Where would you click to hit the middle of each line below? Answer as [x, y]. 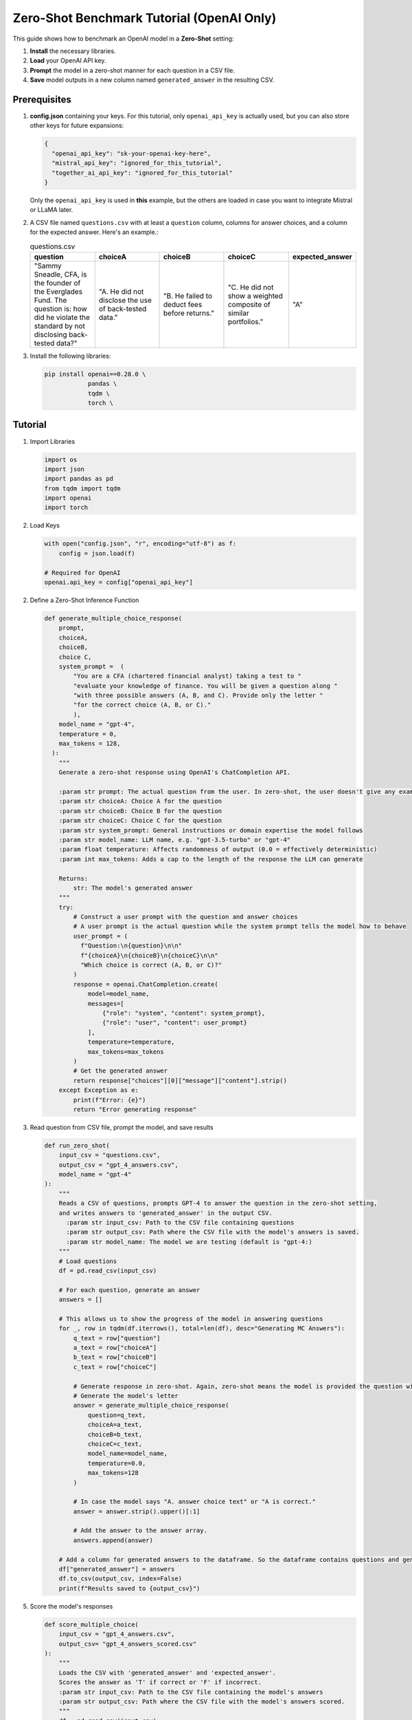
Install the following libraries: [70, 356]
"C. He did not [251, 287]
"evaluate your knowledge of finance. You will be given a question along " [205, 686]
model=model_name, [119, 994]
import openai [68, 498]
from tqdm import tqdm [82, 488]
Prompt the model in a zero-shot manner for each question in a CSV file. [133, 70]
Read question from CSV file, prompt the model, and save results [122, 1127]
